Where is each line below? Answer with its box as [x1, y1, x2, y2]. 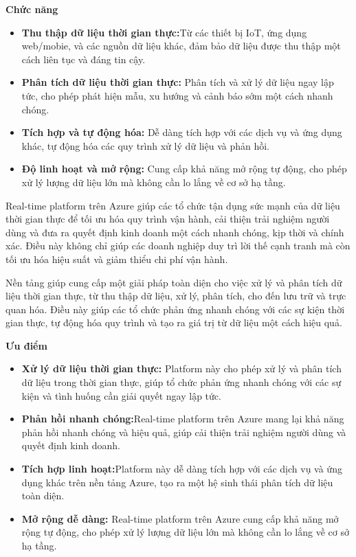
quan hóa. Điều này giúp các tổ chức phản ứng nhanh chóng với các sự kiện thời [5, 302, 345, 316]
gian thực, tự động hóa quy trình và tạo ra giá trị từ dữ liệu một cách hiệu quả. [5, 315, 342, 330]
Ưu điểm [5, 338, 47, 352]
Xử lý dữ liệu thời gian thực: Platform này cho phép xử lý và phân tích [21, 361, 342, 376]
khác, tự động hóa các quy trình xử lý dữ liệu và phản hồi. [21, 138, 270, 152]
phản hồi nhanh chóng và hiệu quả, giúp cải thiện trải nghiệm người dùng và [21, 424, 346, 439]
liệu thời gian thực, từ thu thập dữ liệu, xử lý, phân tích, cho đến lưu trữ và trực [5, 288, 346, 303]
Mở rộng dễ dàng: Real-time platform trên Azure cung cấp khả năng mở [21, 511, 339, 525]
